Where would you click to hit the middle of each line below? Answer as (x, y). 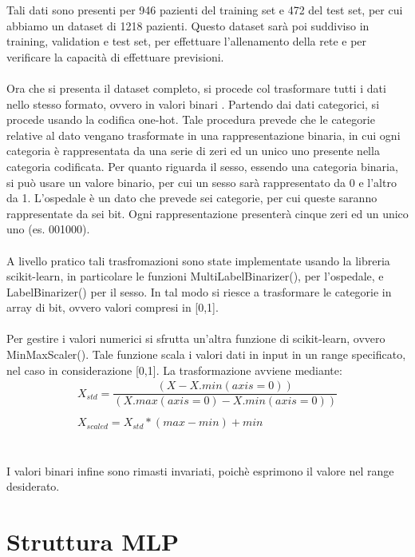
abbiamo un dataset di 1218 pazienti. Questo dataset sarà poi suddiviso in (188, 25)
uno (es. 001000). (48, 229)
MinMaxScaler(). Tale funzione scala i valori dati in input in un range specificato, (206, 354)
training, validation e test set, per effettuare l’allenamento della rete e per (187, 41)
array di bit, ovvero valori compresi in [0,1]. (113, 307)
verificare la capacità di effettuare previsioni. (115, 56)
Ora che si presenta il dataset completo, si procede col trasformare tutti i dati (196, 88)
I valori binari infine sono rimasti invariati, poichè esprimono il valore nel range (200, 470)
